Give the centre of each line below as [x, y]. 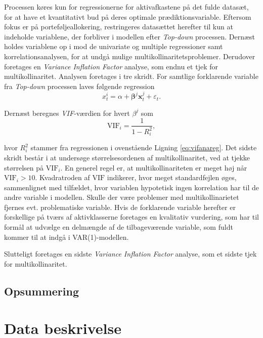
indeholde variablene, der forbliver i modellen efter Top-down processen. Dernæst [130, 36]
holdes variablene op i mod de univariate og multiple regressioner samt [114, 46]
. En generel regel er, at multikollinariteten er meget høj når [154, 167]
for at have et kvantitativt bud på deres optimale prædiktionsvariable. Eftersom [128, 16]
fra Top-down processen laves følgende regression [79, 86]
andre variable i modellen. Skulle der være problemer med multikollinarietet [122, 197]
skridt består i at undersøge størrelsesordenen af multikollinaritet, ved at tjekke [127, 157]
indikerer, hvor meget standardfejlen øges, [172, 177]
